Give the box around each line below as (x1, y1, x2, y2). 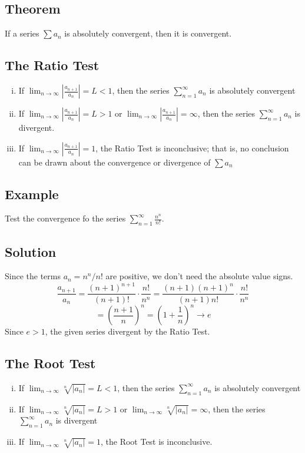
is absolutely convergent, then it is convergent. (64, 27, 232, 39)
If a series (5, 27, 39, 39)
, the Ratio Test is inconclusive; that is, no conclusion (95, 141, 289, 154)
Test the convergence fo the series (5, 212, 126, 224)
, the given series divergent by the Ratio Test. (45, 325, 210, 338)
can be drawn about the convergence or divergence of (18, 156, 211, 168)
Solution (5, 242, 57, 260)
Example (5, 184, 59, 203)
